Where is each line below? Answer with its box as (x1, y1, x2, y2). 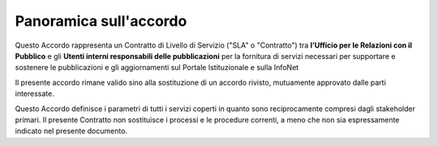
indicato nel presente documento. (15, 126, 128, 136)
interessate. (15, 89, 54, 98)
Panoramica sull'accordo (15, 12, 187, 30)
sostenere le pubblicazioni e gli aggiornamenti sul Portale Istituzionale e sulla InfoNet (15, 63, 299, 73)
